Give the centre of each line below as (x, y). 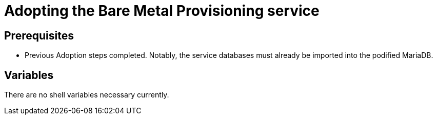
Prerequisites (39, 35)
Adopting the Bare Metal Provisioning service (162, 11)
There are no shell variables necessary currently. (87, 95)
